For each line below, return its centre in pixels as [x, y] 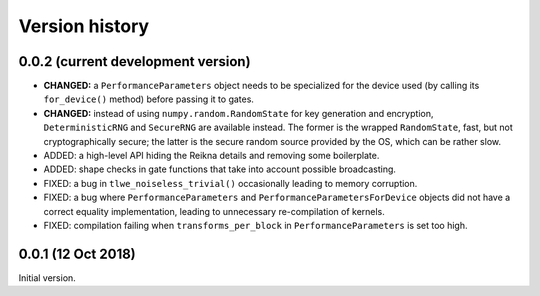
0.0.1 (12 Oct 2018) [77, 253]
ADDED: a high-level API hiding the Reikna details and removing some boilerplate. [211, 156]
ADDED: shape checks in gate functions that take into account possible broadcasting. [220, 169]
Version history [84, 26]
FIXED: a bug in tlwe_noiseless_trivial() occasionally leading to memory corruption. [230, 183]
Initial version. [47, 277]
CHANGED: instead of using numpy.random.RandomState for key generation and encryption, [238, 113]
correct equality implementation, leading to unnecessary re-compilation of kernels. [214, 211]
